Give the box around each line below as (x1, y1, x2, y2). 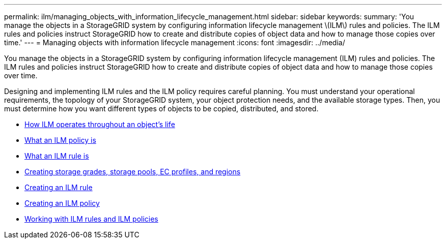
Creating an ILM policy (24, 199, 100, 207)
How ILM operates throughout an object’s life (24, 120, 175, 129)
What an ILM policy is (24, 136, 96, 144)
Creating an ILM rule (24, 183, 93, 192)
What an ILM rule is (24, 151, 89, 160)
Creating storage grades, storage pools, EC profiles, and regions (24, 167, 241, 176)
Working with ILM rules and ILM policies (24, 215, 158, 223)
